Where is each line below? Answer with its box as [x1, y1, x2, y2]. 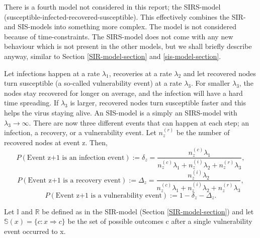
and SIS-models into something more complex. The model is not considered [4, 21, 236, 32]
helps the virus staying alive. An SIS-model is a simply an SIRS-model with [4, 107, 237, 117]
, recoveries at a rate [109, 68, 172, 78]
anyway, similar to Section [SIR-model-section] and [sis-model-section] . [4, 50, 221, 61]
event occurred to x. [4, 226, 66, 236]
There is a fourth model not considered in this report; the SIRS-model [4, 2, 221, 12]
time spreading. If [4, 97, 59, 108]
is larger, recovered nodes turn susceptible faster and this [70, 97, 246, 108]
